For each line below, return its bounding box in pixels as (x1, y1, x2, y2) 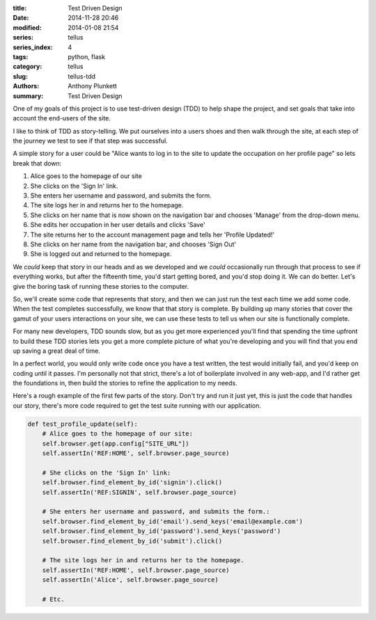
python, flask (68, 52, 106, 61)
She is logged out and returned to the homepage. (30, 250, 172, 258)
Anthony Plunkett (68, 82, 118, 90)
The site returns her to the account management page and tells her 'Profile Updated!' (30, 230, 275, 239)
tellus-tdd (68, 72, 96, 80)
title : (13, 4, 27, 12)
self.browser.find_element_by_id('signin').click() (42, 479, 223, 486)
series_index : (13, 42, 54, 51)
